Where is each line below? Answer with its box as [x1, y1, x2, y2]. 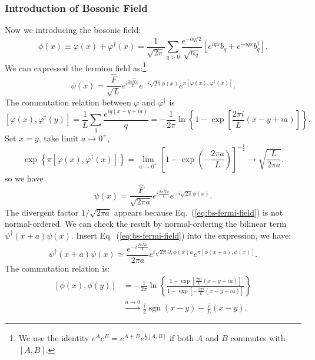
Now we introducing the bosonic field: [5, 24, 141, 36]
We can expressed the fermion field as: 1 [5, 60, 147, 74]
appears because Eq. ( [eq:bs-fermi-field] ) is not [114, 206, 283, 218]
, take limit [38, 131, 79, 144]
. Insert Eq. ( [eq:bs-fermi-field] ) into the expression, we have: [71, 229, 291, 241]
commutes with [230, 331, 286, 344]
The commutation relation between [5, 95, 131, 108]
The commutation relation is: [5, 262, 110, 274]
